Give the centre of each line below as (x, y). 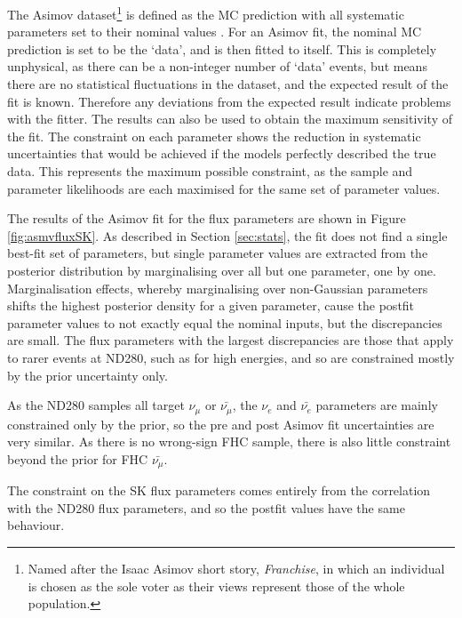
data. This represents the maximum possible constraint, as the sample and (210, 171)
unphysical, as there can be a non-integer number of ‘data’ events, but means (217, 66)
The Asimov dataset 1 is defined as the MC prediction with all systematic (206, 13)
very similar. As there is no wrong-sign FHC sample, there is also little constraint (229, 441)
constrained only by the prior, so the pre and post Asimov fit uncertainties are (221, 424)
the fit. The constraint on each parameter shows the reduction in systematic (214, 136)
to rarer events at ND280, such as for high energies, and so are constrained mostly (231, 357)
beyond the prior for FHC (78, 458)
